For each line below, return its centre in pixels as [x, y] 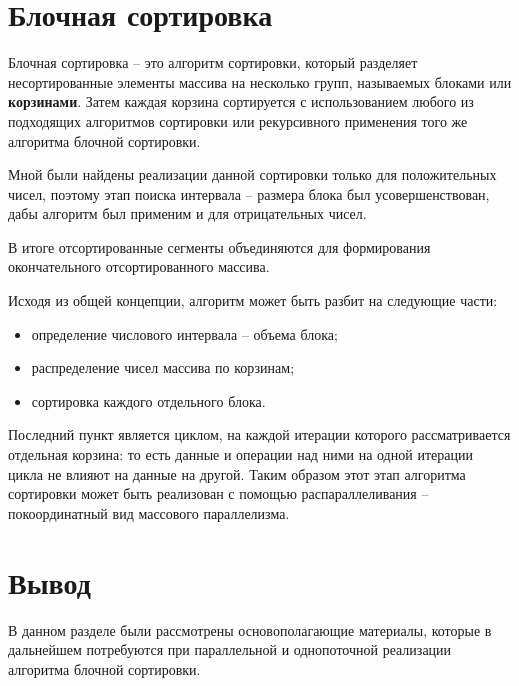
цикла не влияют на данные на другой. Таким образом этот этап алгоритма [237, 473]
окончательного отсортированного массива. [139, 266]
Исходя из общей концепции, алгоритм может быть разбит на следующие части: [253, 300]
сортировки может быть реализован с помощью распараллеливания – [218, 493]
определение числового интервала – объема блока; [184, 333]
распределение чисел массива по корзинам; [163, 367]
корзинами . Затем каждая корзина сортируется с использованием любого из [241, 101]
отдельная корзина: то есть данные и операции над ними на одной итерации [240, 454]
